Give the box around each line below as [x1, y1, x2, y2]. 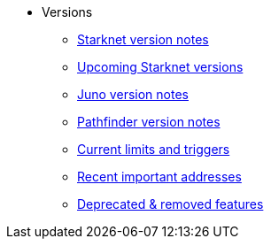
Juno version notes [77, 87, 189, 102]
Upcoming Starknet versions [77, 59, 244, 74]
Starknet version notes [77, 32, 209, 47]
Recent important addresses [77, 169, 242, 184]
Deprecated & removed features [77, 196, 264, 211]
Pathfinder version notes [77, 114, 221, 129]
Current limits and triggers [77, 142, 230, 157]
